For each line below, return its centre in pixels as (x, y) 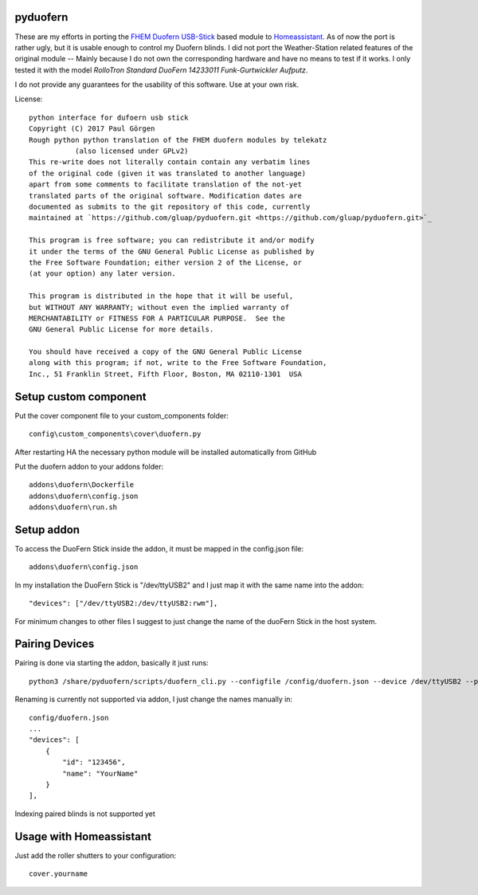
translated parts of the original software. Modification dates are (165, 196)
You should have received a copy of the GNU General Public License (165, 352)
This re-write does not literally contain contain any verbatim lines (170, 162)
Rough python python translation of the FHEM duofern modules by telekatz (178, 140)
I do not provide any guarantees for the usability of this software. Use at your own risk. (157, 84)
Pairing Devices (55, 644)
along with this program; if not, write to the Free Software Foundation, (178, 363)
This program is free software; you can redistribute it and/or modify (172, 240)
